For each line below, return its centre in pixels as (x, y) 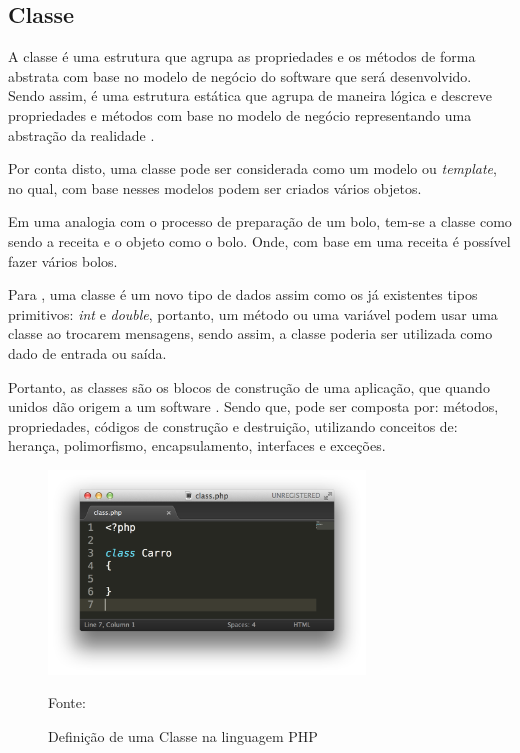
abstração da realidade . (81, 134)
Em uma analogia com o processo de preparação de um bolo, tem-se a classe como (260, 221)
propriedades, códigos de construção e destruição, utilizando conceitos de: (233, 425)
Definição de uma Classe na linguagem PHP (183, 735)
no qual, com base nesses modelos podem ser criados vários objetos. (215, 187)
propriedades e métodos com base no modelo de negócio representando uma (240, 114)
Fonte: (67, 702)
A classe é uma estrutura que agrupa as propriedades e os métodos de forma (242, 56)
